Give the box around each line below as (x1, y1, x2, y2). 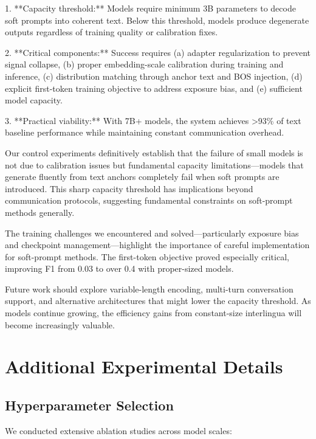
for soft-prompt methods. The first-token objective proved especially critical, (5, 250, 289, 263)
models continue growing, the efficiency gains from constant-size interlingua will (5, 306, 302, 319)
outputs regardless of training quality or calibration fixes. (5, 26, 218, 38)
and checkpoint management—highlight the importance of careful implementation (5, 238, 310, 251)
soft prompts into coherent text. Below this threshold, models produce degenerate (5, 13, 309, 26)
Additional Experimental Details (5, 354, 283, 379)
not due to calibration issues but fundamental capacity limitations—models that (5, 158, 304, 171)
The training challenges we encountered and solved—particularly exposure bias (5, 226, 299, 239)
